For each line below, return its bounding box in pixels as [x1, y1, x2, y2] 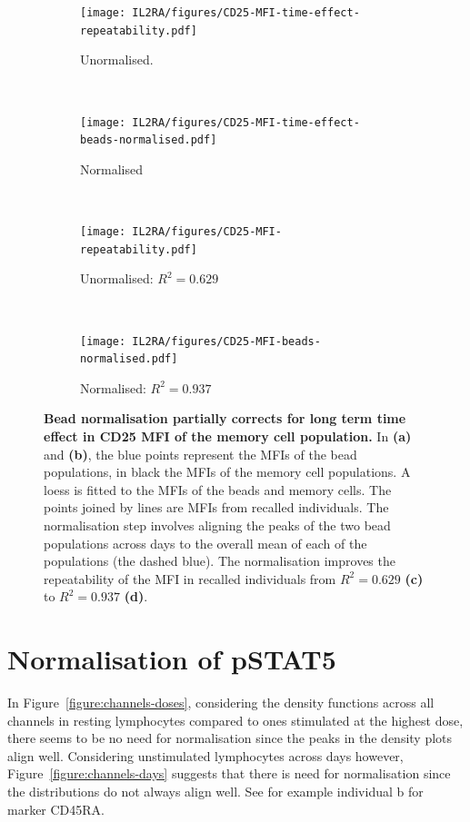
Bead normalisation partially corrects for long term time [44, 409, 406, 428]
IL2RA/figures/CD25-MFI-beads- [132, 334, 321, 348]
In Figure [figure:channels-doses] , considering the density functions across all [7, 693, 435, 712]
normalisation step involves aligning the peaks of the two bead [44, 515, 391, 534]
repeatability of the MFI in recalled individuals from [44, 569, 336, 588]
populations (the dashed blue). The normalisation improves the [44, 551, 395, 570]
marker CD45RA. [7, 799, 105, 818]
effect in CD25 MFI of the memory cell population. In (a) [44, 427, 412, 445]
